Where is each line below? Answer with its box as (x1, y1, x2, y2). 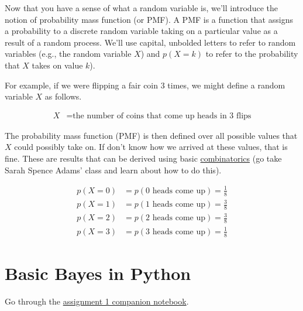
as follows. (44, 90, 82, 102)
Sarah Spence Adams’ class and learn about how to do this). (5, 163, 222, 176)
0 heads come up (146, 186, 205, 195)
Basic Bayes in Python (5, 261, 191, 285)
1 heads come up (146, 200, 205, 209)
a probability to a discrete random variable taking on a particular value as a (5, 25, 278, 37)
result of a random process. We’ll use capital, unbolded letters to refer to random (5, 36, 296, 48)
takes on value (32, 59, 83, 71)
